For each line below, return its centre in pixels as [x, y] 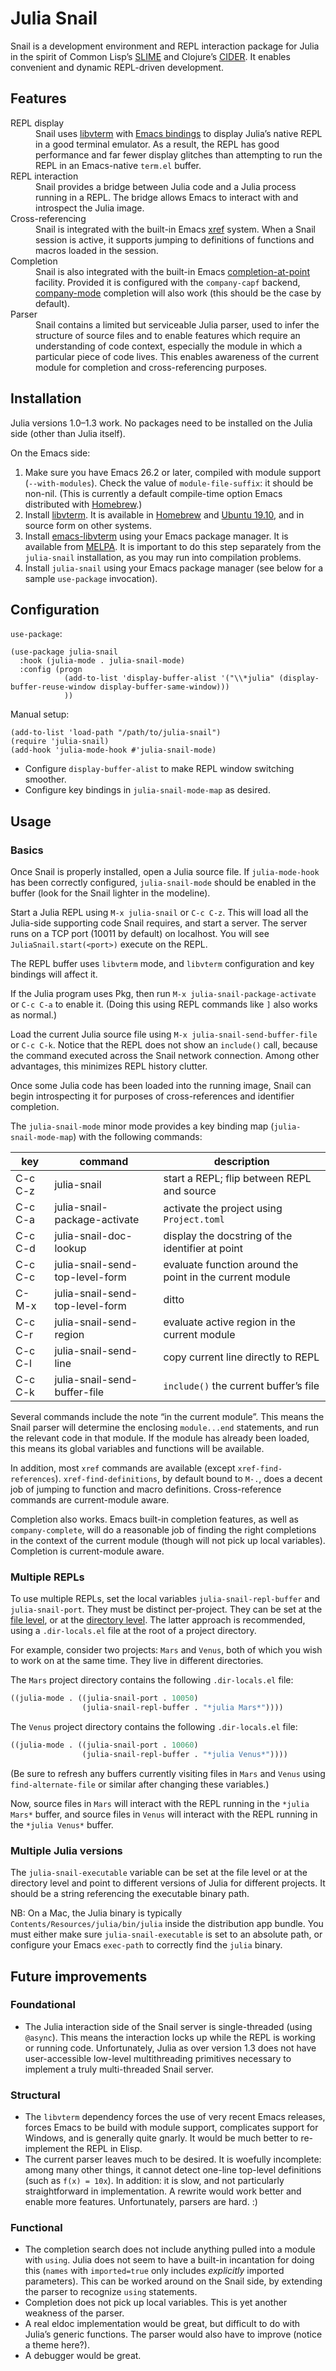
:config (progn [51, 670]
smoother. [45, 779]
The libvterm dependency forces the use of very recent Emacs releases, [175, 2117]
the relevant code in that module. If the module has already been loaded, [160, 1438]
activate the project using [223, 1209]
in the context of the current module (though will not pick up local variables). [168, 1541]
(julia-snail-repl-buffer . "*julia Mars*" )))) [182, 1708]
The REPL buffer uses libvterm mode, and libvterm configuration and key [162, 964]
